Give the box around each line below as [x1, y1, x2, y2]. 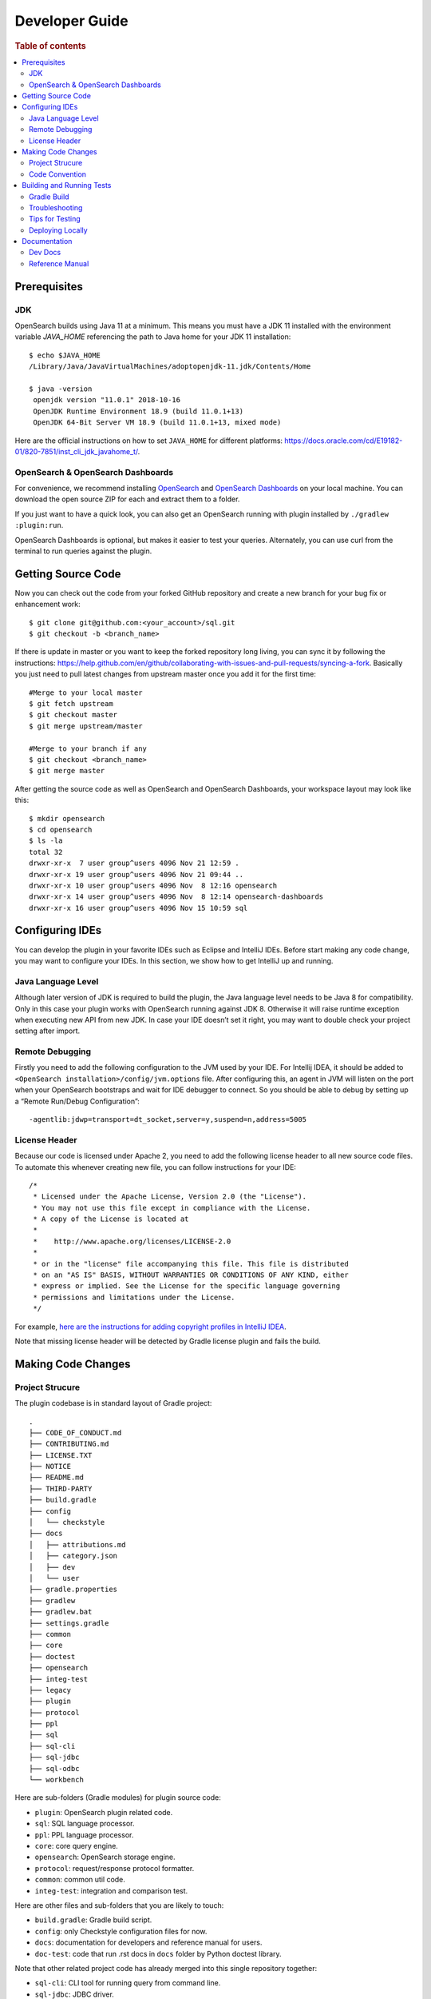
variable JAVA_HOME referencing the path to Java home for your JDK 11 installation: [14, 332, 291, 341]
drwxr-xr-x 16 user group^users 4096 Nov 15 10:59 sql [29, 904, 248, 912]
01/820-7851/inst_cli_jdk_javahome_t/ [14, 446, 139, 456]
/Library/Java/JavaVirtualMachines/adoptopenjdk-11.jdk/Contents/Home [29, 362, 311, 371]
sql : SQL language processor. [34, 1819, 135, 1829]
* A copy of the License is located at [33, 1215, 189, 1223]
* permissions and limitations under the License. [33, 1292, 235, 1302]
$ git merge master [29, 766, 105, 776]
